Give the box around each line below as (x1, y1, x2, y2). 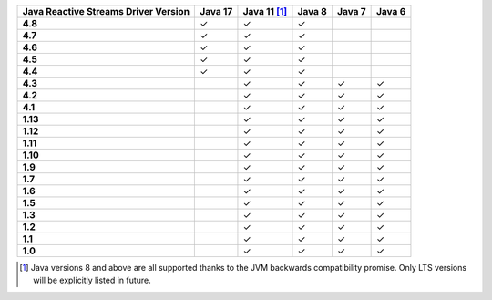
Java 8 (297, 5, 327, 17)
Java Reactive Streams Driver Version (22, 5, 190, 17)
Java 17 (200, 5, 233, 17)
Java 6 (376, 5, 406, 17)
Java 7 (337, 5, 366, 17)
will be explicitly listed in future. (33, 274, 152, 286)
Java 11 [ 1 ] (242, 5, 288, 17)
